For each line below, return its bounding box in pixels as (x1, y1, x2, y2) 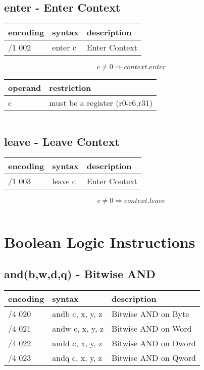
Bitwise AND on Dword (112, 337, 196, 349)
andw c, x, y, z (52, 322, 104, 334)
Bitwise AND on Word (112, 322, 192, 334)
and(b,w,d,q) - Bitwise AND (4, 266, 156, 282)
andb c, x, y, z (52, 307, 103, 320)
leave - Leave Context (4, 133, 120, 149)
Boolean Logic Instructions (4, 231, 195, 252)
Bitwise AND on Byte (112, 307, 189, 320)
